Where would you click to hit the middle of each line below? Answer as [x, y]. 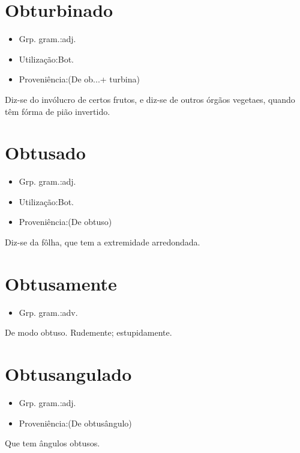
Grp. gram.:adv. [48, 312]
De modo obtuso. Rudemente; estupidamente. [88, 332]
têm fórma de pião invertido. [58, 111]
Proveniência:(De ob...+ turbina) [79, 79]
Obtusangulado [68, 374]
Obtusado [45, 153]
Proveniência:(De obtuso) [65, 222]
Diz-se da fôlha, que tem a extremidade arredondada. [103, 242]
